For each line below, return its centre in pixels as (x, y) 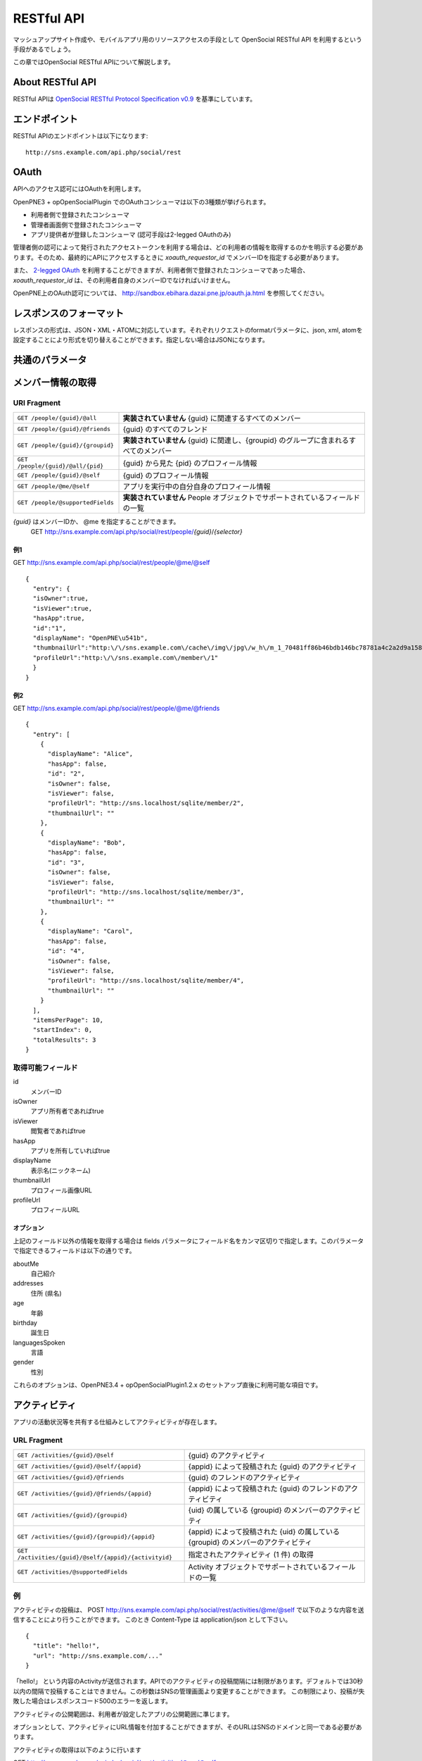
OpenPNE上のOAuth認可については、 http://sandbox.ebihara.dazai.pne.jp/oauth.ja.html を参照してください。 (171, 293)
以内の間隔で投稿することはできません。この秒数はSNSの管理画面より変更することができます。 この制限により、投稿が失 (189, 1691)
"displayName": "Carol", (90, 931)
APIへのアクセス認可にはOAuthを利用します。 (79, 189)
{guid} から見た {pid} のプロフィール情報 (190, 463)
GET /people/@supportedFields (65, 503)
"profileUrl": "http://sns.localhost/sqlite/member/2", (146, 803)
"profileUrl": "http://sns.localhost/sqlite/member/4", (146, 981)
